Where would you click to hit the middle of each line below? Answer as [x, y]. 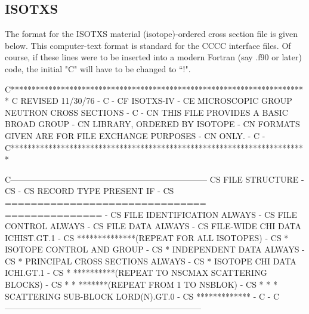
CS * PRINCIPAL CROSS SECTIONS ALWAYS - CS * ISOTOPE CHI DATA [151, 261]
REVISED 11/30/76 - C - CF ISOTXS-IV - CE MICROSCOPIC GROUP [156, 101]
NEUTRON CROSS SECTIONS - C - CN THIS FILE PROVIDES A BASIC [146, 112]
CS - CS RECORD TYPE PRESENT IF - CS [89, 191]
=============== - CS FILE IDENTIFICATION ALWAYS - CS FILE [151, 214]
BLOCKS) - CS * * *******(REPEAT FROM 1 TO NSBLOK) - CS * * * [141, 284]
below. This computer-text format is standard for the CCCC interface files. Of [148, 45]
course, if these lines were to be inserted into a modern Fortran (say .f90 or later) [153, 57]
